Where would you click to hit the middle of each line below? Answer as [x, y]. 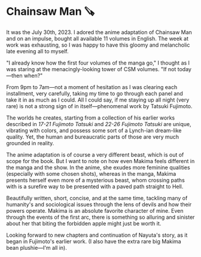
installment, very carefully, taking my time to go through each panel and [95, 93]
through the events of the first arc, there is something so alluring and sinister [100, 217]
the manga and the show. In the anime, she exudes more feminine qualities [98, 167]
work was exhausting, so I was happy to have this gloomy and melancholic [98, 45]
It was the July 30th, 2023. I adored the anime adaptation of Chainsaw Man [99, 32]
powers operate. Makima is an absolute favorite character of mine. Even [95, 210]
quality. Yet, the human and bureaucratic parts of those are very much [93, 137]
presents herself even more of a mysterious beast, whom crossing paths [96, 180]
